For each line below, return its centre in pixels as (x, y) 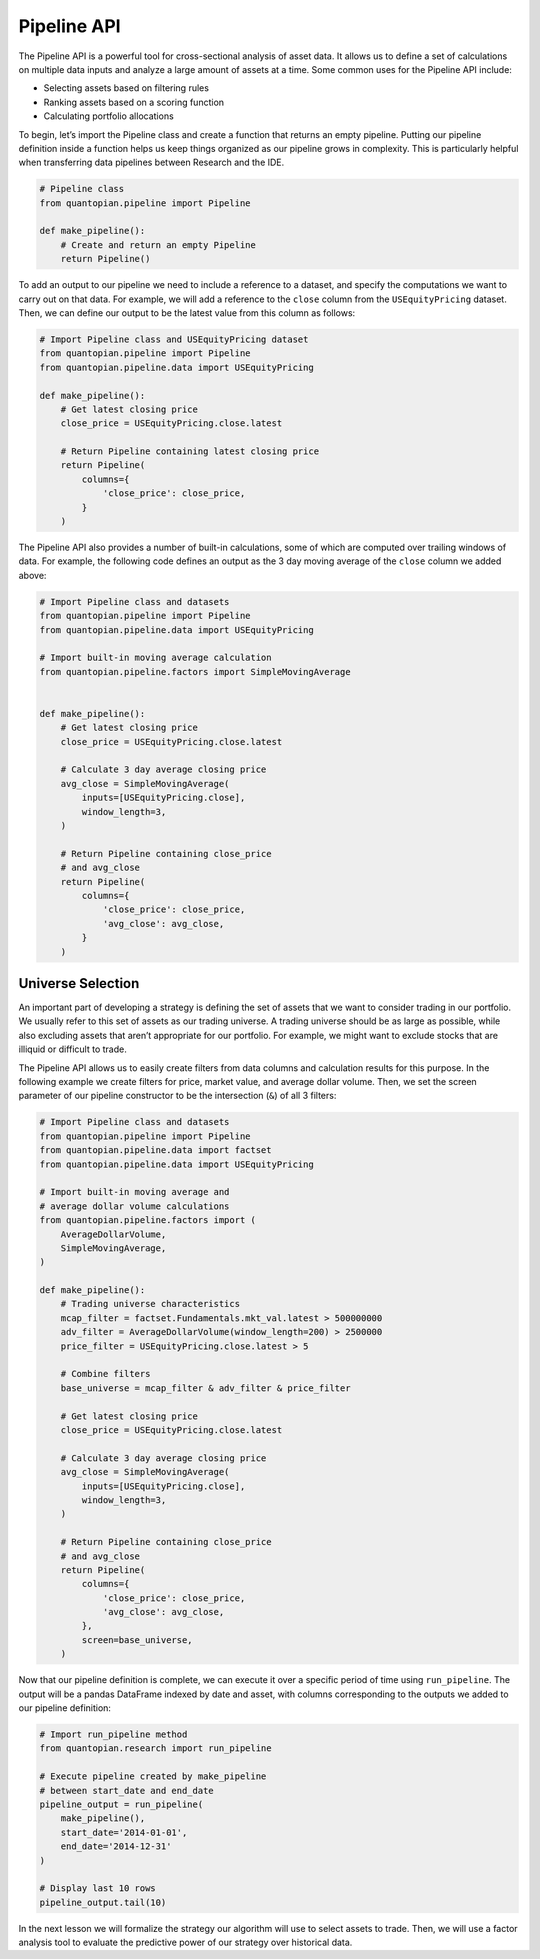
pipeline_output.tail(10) (103, 1902)
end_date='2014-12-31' (116, 1846)
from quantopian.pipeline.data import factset (155, 1150)
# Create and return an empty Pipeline (158, 244)
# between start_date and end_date (126, 1790)
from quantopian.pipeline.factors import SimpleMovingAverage (195, 671)
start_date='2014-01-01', (124, 1832)
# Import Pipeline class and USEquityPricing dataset (174, 339)
